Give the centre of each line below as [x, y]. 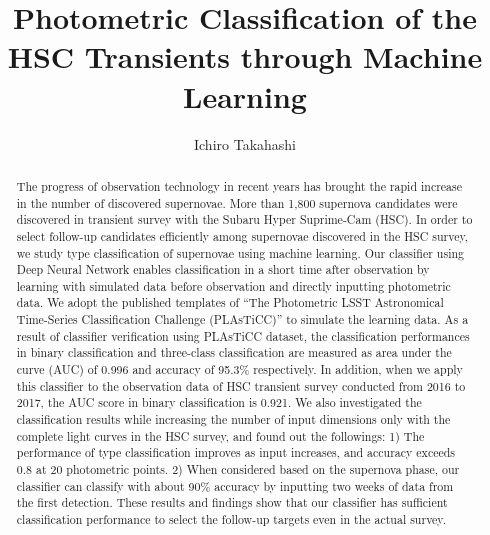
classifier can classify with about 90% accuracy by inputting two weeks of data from [235, 485]
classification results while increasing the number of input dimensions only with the [233, 419]
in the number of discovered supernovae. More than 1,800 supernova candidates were [237, 202]
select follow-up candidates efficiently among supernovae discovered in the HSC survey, [242, 235]
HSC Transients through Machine [245, 56]
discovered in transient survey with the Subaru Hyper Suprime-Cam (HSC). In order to [244, 219]
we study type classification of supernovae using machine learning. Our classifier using [240, 252]
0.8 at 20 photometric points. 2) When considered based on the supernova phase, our [238, 469]
